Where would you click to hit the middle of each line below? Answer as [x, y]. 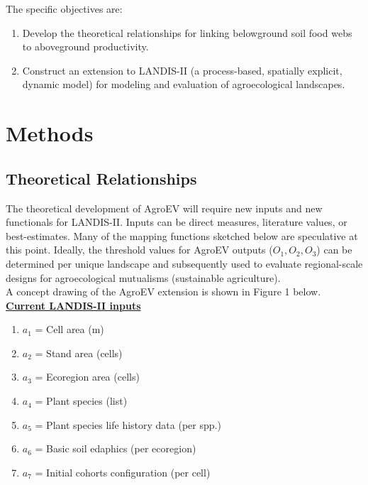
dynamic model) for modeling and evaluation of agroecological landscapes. [184, 84]
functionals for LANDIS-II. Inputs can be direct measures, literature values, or [177, 222]
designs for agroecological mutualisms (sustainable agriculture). [143, 277]
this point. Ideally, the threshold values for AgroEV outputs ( [139, 250]
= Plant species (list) [81, 401]
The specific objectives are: [64, 9]
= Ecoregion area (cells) [87, 377]
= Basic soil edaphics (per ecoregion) [116, 448]
